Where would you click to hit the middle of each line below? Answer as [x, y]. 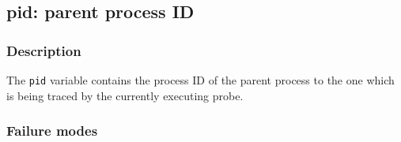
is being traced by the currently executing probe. [125, 95]
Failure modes [52, 131]
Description [44, 50]
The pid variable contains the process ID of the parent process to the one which [200, 80]
